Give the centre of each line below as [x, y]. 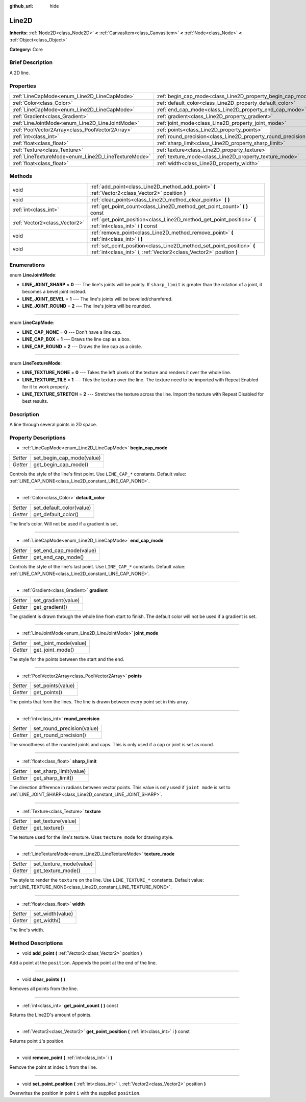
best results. [35, 401]
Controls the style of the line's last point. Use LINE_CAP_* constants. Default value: [97, 566]
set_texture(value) [55, 821]
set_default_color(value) [62, 508]
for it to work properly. [46, 387]
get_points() [48, 693]
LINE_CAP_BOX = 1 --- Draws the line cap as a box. [76, 339]
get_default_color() [56, 514]
